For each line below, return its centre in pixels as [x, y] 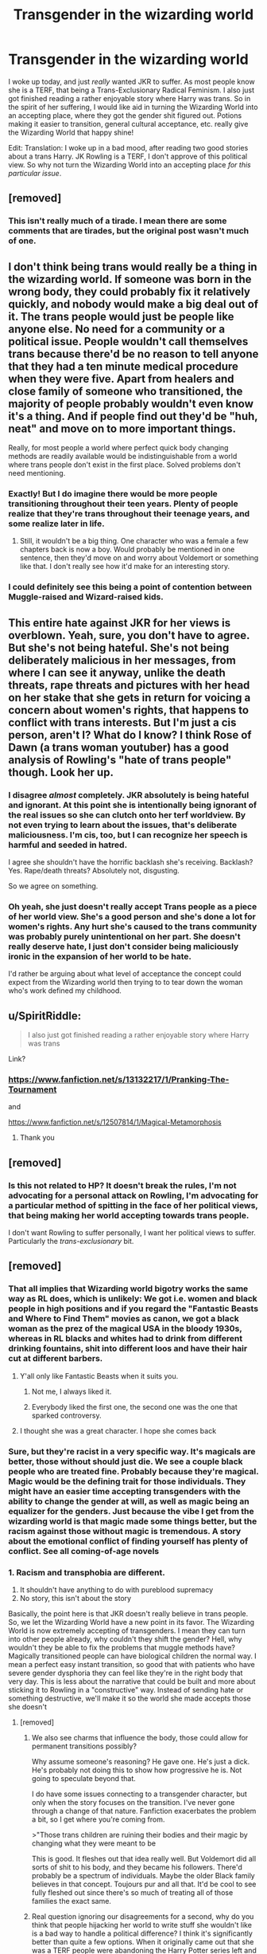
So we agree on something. [53, 885]
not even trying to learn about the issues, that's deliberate [122, 825]
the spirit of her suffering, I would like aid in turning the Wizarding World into [133, 107]
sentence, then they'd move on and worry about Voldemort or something [139, 558]
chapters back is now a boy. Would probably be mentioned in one [127, 549]
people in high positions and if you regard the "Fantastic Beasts [133, 1309]
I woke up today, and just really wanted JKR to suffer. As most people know [132, 81]
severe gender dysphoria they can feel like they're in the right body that [126, 1673]
